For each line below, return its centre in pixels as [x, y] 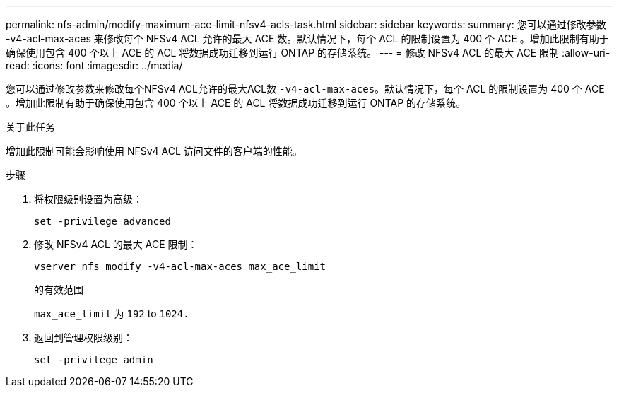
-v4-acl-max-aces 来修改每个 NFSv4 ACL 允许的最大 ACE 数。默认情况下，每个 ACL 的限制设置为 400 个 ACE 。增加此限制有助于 [307, 39]
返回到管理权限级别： [83, 338]
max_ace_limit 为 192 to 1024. [112, 313]
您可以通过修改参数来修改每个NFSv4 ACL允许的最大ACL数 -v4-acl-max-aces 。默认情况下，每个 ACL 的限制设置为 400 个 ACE [305, 89]
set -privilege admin [94, 360]
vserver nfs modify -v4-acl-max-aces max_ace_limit [180, 266]
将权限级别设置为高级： [88, 199]
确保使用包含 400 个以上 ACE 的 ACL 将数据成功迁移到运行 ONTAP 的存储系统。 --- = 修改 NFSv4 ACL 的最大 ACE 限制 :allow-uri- [308, 53]
